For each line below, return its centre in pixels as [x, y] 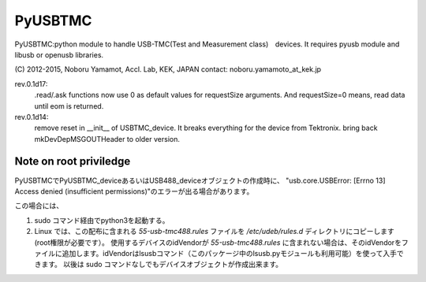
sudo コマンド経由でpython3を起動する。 [102, 220]
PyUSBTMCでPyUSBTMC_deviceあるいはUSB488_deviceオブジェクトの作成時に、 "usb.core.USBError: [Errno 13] [200, 180]
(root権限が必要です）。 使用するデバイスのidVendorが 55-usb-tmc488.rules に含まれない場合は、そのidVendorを [218, 242]
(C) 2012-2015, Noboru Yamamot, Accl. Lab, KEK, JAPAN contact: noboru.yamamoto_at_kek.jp [168, 69]
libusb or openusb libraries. [59, 54]
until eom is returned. [69, 106]
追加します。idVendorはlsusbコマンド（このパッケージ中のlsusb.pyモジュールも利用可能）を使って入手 [230, 253]
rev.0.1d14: [32, 117]
